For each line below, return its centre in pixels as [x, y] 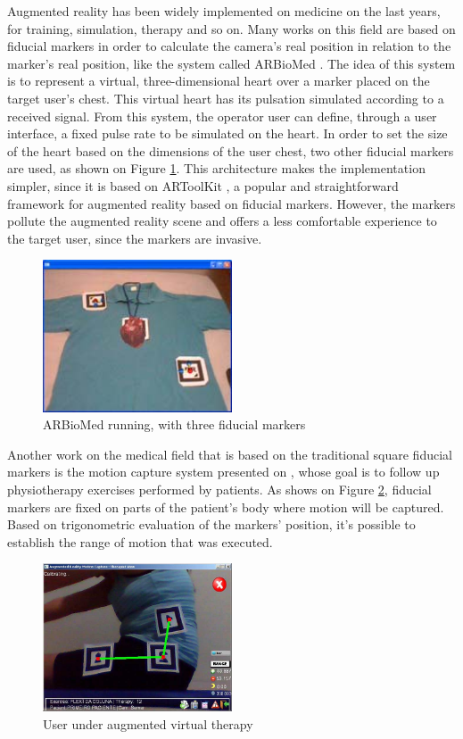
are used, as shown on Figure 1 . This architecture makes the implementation [216, 168]
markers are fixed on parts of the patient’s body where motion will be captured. [226, 507]
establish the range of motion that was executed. [140, 541]
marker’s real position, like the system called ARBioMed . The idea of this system [231, 63]
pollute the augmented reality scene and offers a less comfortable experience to [222, 221]
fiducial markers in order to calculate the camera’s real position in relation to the [229, 46]
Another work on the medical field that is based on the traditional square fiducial [230, 454]
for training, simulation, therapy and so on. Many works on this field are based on [231, 28]
